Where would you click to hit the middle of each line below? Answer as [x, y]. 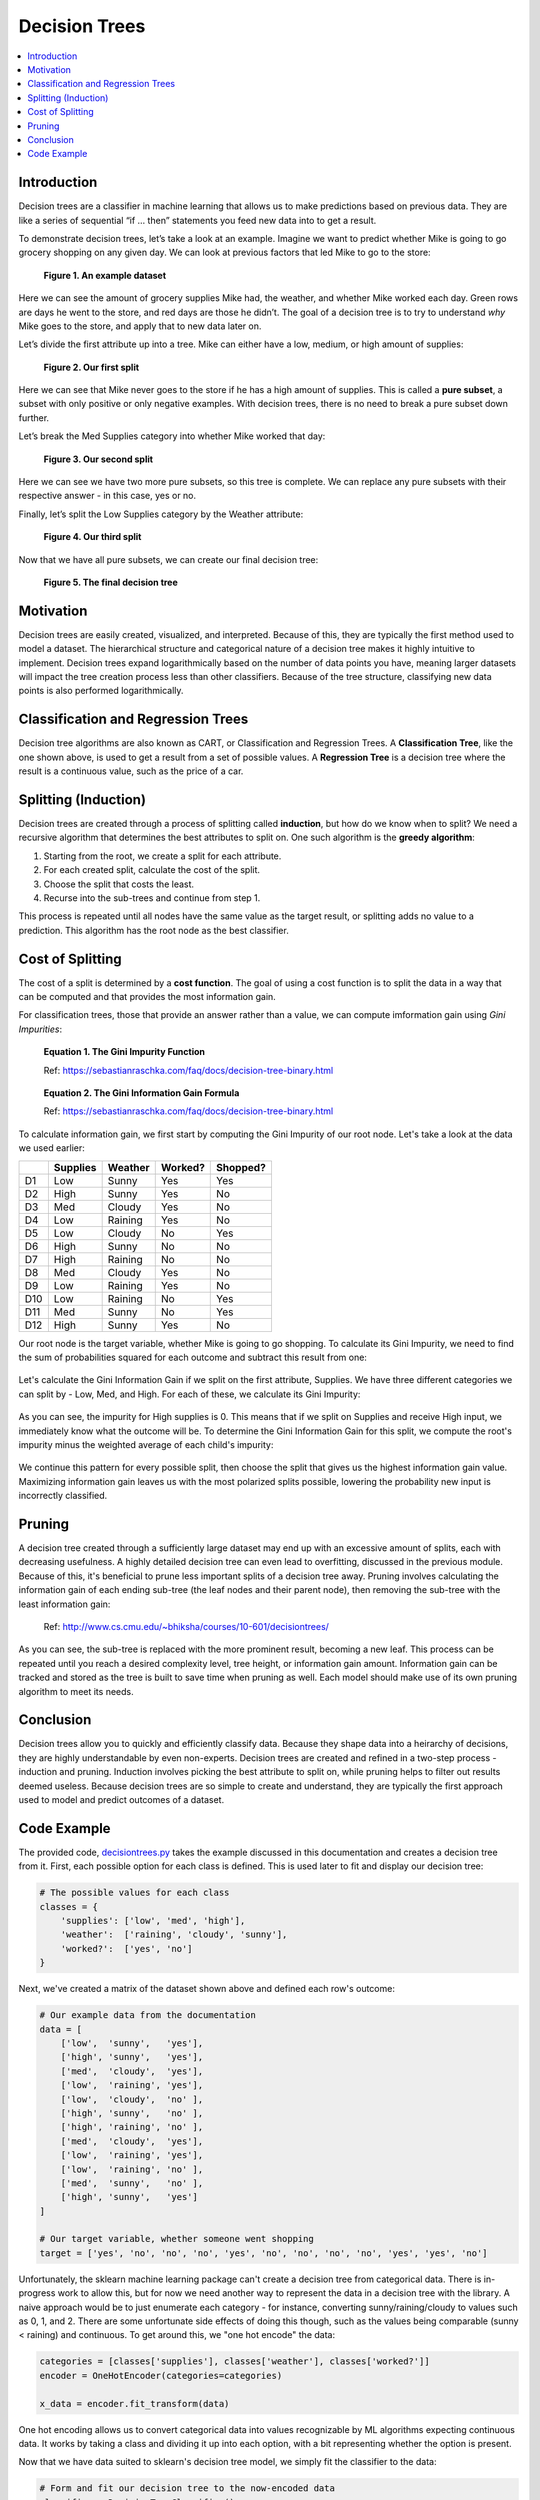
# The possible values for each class [134, 1893]
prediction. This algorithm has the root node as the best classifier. [153, 930]
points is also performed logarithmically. [101, 691]
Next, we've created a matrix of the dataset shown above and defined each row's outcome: [206, 1989]
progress [37, 2293]
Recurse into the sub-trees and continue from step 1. [152, 898]
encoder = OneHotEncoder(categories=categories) [161, 2375]
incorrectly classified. [63, 1496]
